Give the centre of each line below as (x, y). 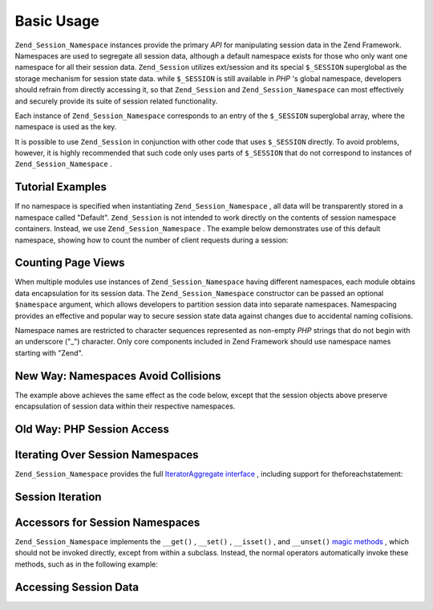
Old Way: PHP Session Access (92, 429)
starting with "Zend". (49, 352)
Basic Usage (57, 21)
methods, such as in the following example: (86, 564)
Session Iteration (58, 496)
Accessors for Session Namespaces (107, 522)
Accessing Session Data (77, 587)
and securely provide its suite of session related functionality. (116, 101)
